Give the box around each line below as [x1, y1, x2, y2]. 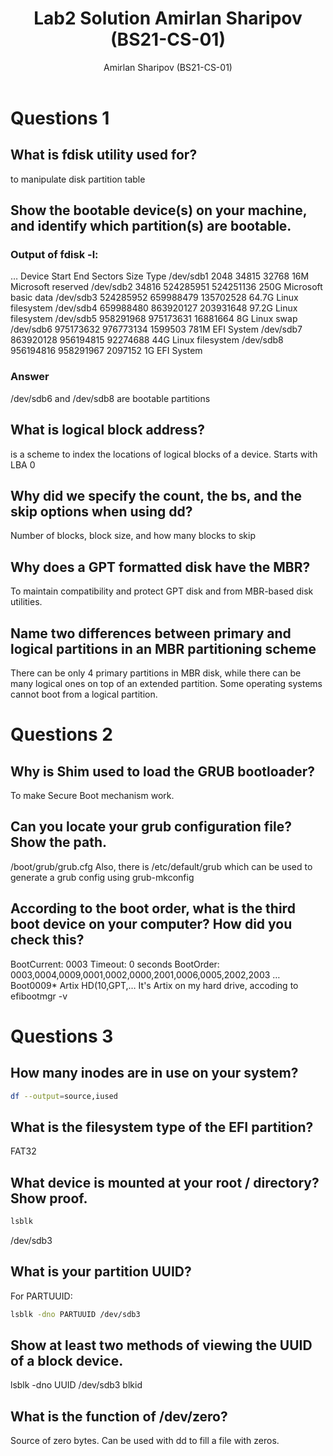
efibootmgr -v [10, 990, 68, 1002]
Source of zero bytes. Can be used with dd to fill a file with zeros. [10, 1435, 280, 1447]
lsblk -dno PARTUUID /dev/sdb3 [10, 1309, 141, 1319]
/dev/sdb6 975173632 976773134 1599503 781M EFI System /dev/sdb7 [10, 323, 303, 336]
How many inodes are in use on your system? [10, 1065, 299, 1082]
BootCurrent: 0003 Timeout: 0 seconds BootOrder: [10, 958, 220, 970]
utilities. [10, 596, 43, 608]
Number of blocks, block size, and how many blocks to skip [10, 530, 256, 542]
